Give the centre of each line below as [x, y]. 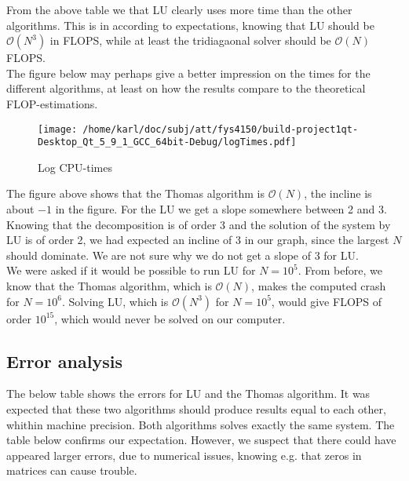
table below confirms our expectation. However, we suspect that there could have [201, 440]
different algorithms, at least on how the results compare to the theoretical [186, 88]
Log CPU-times [75, 167]
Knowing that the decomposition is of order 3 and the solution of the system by [199, 224]
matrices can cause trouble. [72, 470]
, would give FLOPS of [327, 301]
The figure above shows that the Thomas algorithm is [135, 193]
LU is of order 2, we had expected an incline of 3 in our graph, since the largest [198, 240]
